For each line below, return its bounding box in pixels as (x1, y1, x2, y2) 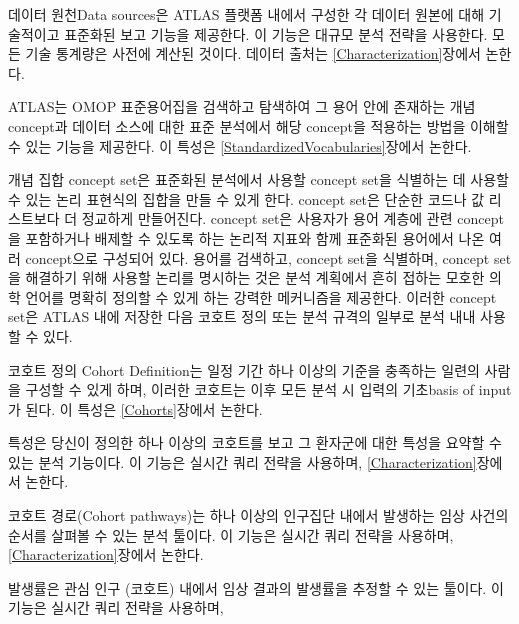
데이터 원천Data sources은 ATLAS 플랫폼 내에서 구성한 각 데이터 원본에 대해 (8, 4, 485, 24)
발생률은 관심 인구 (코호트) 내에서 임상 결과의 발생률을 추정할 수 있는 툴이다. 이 (8, 577, 504, 598)
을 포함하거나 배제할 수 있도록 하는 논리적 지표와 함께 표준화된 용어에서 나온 (8, 227, 485, 248)
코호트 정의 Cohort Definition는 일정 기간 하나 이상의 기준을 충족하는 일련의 (8, 359, 480, 380)
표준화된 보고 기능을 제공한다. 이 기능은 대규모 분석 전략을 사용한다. (64, 23, 488, 44)
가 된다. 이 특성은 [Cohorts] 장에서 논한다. (8, 398, 263, 419)
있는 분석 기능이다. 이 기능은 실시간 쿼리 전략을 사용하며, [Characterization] (8, 451, 477, 472)
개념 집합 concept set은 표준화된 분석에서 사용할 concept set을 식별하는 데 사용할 (8, 169, 509, 190)
